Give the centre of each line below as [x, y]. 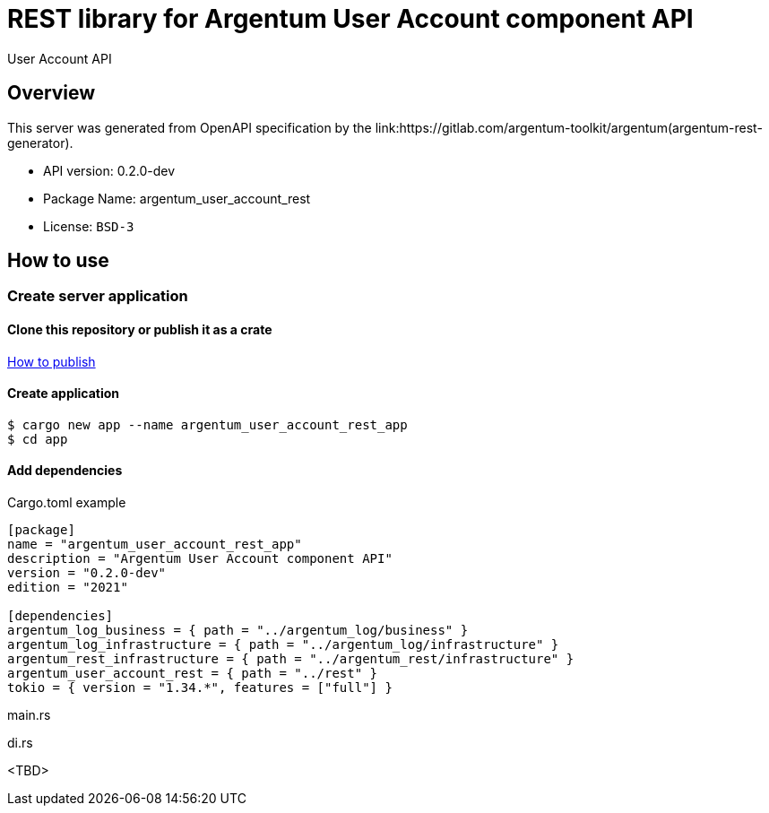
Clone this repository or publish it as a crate [140, 330]
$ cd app [38, 439]
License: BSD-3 [89, 226]
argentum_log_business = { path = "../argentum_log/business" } [238, 631]
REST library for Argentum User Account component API [350, 19]
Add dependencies [65, 471]
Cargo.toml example [67, 503]
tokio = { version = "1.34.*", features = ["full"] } [200, 688]
